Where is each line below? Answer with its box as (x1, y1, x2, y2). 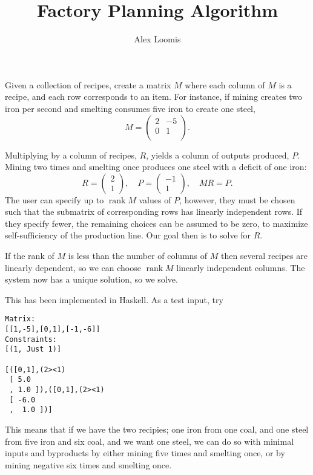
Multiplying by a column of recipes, (5, 148, 137, 161)
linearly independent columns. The (176, 261, 305, 274)
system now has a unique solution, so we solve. (5, 273, 178, 286)
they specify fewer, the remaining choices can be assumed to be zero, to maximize (5, 217, 308, 229)
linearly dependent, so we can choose (5, 261, 141, 274)
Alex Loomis (134, 33, 181, 45)
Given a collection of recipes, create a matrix (5, 78, 171, 91)
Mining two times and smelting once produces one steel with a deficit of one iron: (5, 160, 307, 173)
